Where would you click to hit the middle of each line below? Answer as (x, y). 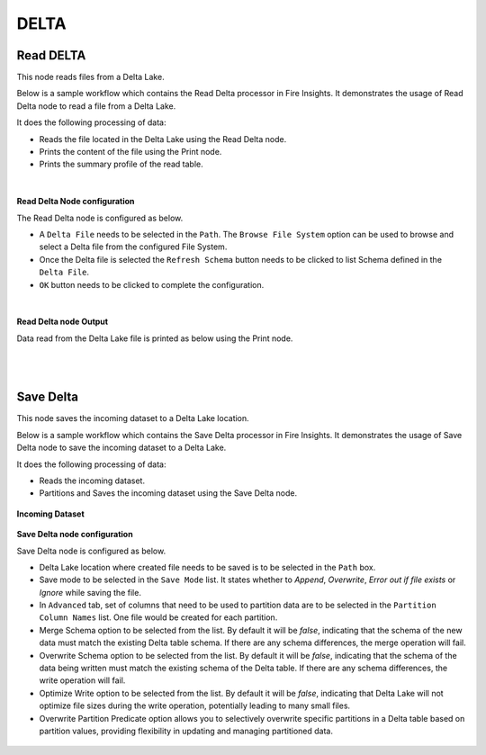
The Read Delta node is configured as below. (100, 218)
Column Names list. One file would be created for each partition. (158, 617)
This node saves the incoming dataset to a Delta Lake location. (133, 418)
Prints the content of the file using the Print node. (130, 152)
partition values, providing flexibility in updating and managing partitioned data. (186, 731)
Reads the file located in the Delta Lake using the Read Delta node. (163, 139)
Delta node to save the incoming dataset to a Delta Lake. (121, 448)
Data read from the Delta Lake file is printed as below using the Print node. (155, 338)
